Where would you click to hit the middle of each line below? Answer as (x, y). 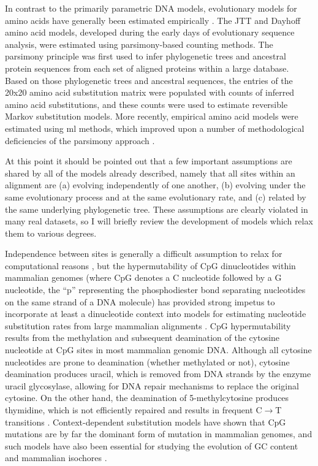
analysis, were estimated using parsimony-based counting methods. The (139, 44)
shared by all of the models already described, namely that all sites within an (150, 173)
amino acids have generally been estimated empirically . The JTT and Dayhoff (153, 20)
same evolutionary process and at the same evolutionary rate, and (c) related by (156, 197)
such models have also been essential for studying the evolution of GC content (152, 445)
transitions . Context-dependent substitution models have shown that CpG (146, 422)
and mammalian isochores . (56, 458)
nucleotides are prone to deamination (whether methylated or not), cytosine (147, 361)
